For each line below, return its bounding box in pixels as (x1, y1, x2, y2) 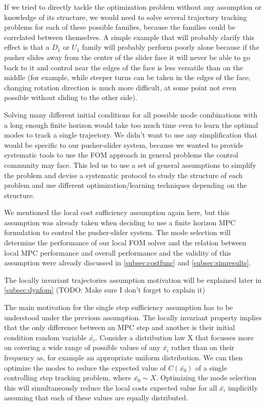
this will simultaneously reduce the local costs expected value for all (4, 382, 217, 393)
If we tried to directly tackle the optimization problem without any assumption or (4, 2, 261, 12)
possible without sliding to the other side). (4, 92, 137, 103)
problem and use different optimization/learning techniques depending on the (4, 180, 247, 190)
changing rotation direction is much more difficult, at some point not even (4, 82, 237, 92)
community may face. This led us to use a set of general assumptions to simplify (4, 159, 256, 170)
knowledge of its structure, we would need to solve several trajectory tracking (4, 11, 247, 22)
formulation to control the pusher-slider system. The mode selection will (4, 227, 231, 238)
